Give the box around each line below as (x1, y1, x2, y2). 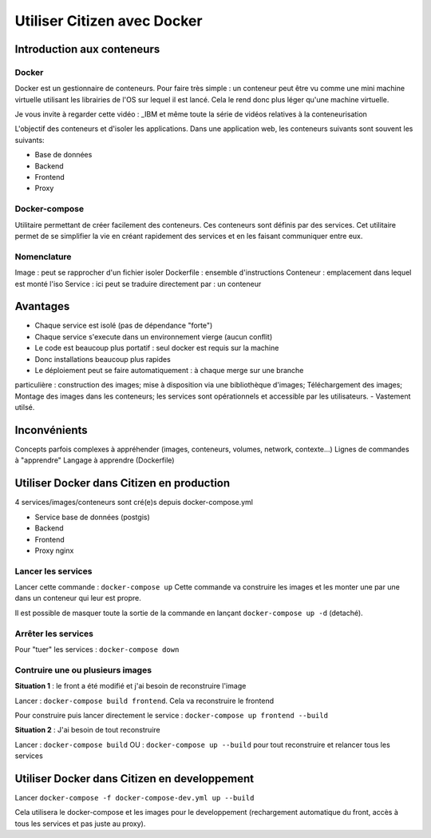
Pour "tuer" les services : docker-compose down (14, 644, 180, 654)
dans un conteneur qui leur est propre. (14, 594, 141, 603)
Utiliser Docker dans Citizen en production (14, 476, 231, 490)
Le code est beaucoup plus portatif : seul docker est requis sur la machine (34, 344, 279, 353)
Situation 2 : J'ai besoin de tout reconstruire (14, 725, 160, 735)
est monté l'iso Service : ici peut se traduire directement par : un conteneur (14, 279, 262, 288)
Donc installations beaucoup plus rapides (34, 354, 171, 363)
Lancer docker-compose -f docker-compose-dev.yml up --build (14, 792, 255, 802)
